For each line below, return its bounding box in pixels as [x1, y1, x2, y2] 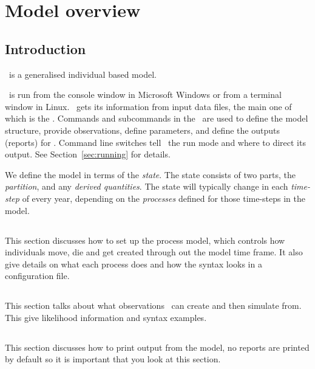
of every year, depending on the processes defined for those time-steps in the [22, 191, 306, 204]
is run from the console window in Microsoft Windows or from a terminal [8, 88, 282, 101]
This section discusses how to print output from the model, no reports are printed [5, 340, 310, 353]
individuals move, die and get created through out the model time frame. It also [5, 246, 303, 258]
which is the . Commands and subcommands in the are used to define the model [5, 112, 308, 125]
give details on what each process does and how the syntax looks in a [5, 257, 262, 270]
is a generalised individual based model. [8, 67, 157, 80]
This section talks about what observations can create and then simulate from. [5, 299, 302, 312]
